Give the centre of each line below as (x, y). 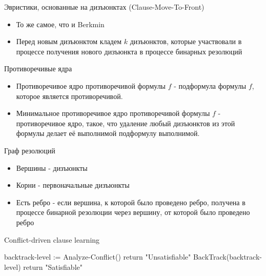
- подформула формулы (210, 85)
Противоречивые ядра (38, 68)
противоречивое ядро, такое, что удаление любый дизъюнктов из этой (126, 123)
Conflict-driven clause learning (52, 239)
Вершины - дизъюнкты (52, 167)
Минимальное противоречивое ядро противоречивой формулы (113, 113)
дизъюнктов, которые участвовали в (186, 41)
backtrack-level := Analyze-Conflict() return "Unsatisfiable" (98, 257)
